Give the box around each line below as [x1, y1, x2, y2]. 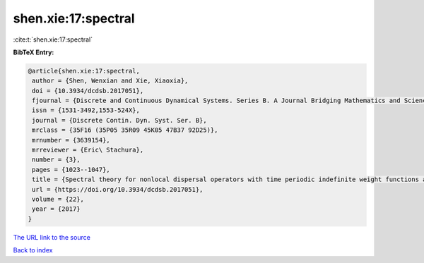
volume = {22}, [32, 195, 85, 203]
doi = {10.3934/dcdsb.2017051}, [32, 87, 144, 94]
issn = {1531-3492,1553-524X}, [32, 106, 141, 114]
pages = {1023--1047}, [32, 166, 111, 173]
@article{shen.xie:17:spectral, [28, 67, 141, 75]
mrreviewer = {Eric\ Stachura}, [32, 146, 144, 154]
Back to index [13, 246, 53, 255]
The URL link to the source [13, 233, 91, 241]
